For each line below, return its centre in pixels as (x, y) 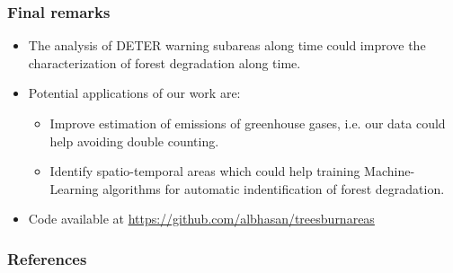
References (47, 258)
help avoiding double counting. (134, 141)
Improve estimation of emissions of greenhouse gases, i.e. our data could (248, 123)
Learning (74, 188)
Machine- (390, 171)
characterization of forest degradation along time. (164, 62)
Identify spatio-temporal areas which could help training (205, 171)
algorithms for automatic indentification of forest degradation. (274, 188)
